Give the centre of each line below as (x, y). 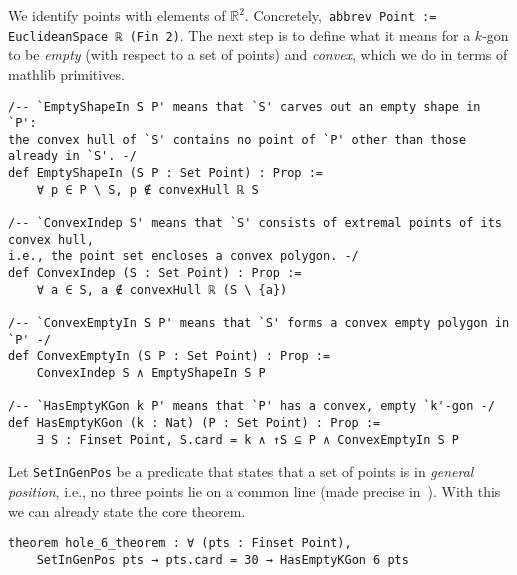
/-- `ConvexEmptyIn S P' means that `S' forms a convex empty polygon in (259, 323)
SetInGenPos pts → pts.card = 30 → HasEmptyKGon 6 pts (222, 559)
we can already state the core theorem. (127, 510)
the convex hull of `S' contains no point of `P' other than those (237, 139)
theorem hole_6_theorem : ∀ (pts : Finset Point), (180, 543)
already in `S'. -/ (72, 156)
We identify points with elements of (117, 15)
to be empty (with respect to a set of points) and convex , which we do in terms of (258, 54)
